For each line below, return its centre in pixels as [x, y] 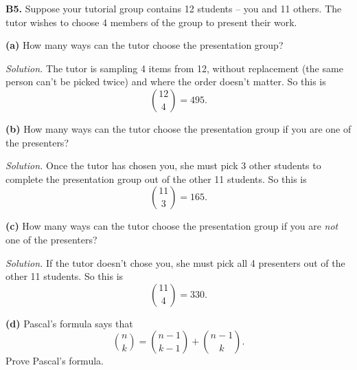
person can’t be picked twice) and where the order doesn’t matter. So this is [166, 81]
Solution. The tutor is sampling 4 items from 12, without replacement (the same [174, 68]
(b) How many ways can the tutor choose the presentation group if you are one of [178, 128]
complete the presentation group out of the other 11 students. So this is [156, 178]
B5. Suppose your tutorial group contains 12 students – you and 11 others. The [174, 8]
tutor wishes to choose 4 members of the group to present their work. [151, 22]
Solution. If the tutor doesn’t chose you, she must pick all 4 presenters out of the [175, 262]
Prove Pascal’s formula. [55, 361]
